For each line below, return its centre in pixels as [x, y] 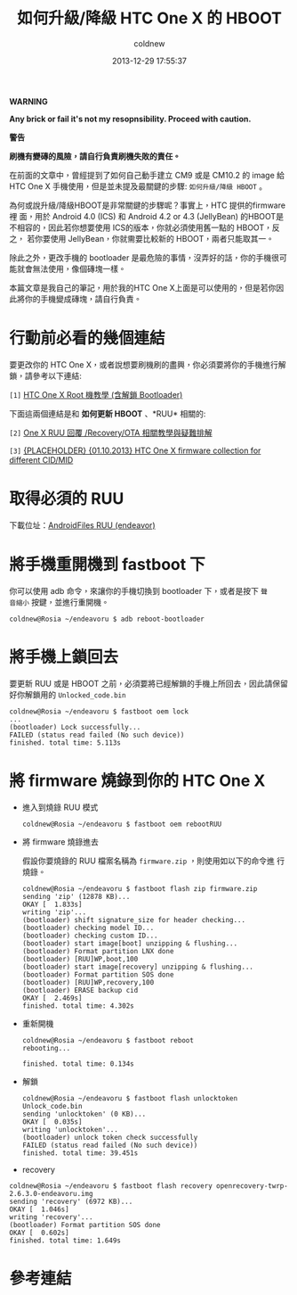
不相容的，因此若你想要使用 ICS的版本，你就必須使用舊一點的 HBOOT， [141, 227]
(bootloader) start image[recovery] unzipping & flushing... [138, 967]
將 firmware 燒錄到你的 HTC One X [137, 780]
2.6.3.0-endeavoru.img [51, 1193]
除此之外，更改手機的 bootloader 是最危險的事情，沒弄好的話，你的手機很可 [148, 257]
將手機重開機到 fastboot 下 [108, 565]
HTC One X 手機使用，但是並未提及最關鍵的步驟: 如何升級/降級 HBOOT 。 [138, 186]
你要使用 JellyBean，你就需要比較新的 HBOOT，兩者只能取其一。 [154, 238]
